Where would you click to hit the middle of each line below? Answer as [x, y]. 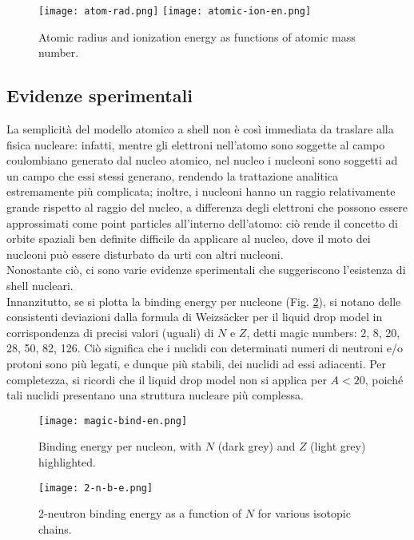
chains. [55, 528]
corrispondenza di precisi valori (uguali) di [110, 332]
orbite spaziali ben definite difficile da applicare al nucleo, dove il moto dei [189, 238]
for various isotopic [304, 513]
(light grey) [338, 446]
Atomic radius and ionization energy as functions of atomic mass [197, 36]
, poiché [384, 379]
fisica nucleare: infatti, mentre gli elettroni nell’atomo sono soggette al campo [196, 144]
